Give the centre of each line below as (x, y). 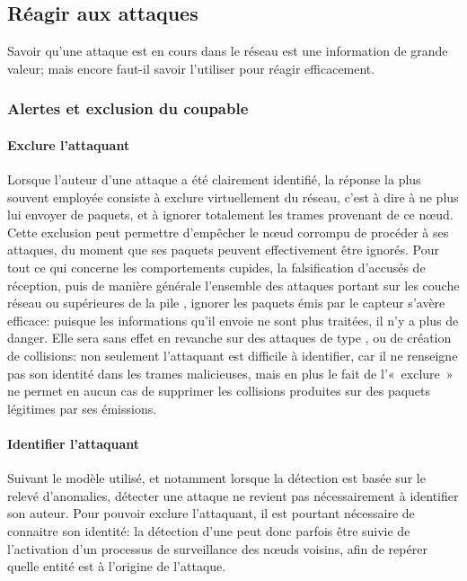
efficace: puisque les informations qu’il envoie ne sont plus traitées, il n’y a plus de (233, 320)
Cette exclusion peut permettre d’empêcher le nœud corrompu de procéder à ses (228, 232)
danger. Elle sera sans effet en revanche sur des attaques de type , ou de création (229, 338)
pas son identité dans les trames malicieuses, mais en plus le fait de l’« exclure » (230, 373)
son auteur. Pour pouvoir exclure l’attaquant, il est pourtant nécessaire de (211, 513)
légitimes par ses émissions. (82, 408)
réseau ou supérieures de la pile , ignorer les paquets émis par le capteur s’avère (226, 303)
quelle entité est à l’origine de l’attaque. (117, 566)
